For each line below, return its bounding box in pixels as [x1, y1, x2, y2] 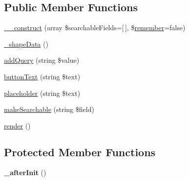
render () [4, 120, 31, 130]
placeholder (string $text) [4, 88, 81, 98]
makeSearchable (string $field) [4, 104, 94, 114]
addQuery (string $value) [4, 55, 80, 65]
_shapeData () [4, 38, 48, 49]
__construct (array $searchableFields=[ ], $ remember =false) [4, 22, 186, 33]
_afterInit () [4, 167, 46, 177]
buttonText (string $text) [4, 71, 81, 81]
